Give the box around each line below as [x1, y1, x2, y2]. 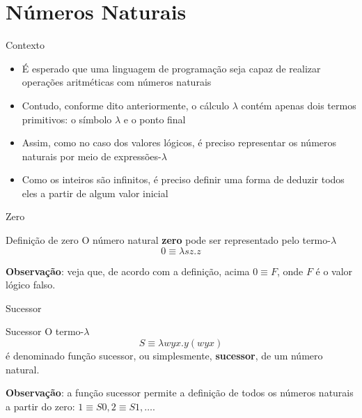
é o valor [315, 263, 353, 278]
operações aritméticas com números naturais [22, 75, 212, 89]
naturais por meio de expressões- [22, 148, 162, 163]
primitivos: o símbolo [22, 111, 112, 126]
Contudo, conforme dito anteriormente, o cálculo [22, 98, 230, 112]
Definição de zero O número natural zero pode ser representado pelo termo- [6, 233, 331, 247]
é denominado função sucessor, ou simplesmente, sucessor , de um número [6, 348, 323, 363]
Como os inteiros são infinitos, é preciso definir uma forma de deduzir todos [22, 172, 345, 187]
